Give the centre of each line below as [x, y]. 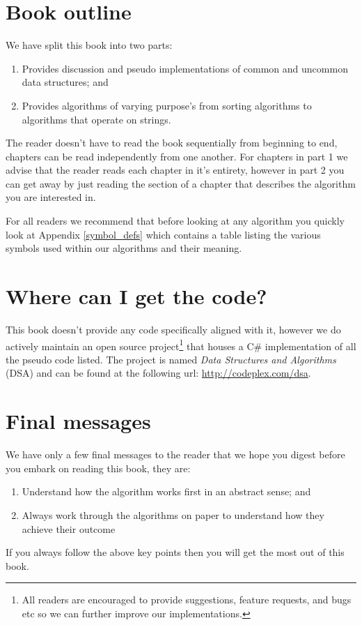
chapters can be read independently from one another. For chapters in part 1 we [177, 156]
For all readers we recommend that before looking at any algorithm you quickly [175, 221]
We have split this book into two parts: [89, 45]
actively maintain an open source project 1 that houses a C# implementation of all [181, 345]
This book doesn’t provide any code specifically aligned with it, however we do [173, 329]
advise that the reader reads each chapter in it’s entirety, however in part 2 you [175, 170]
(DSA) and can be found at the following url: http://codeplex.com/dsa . [158, 373]
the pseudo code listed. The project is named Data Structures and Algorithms [171, 359]
